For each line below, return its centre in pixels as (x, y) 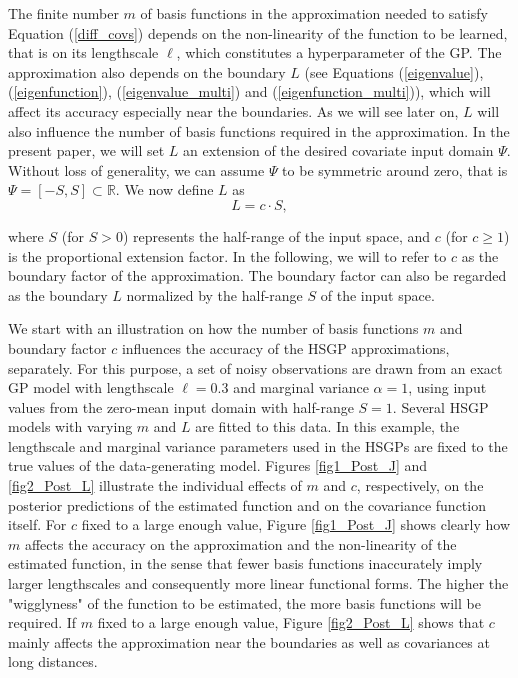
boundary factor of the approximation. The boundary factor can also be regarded (257, 275)
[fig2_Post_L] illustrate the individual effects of (155, 485)
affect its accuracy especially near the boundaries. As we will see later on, (233, 110)
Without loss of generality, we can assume (136, 169)
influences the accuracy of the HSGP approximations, (285, 347)
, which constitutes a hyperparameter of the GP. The (339, 52)
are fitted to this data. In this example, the (327, 426)
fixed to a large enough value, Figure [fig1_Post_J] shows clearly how (295, 524)
